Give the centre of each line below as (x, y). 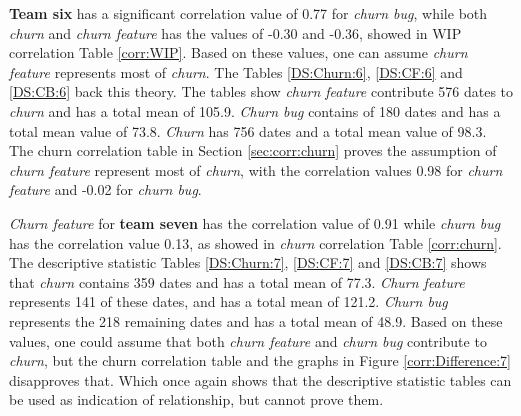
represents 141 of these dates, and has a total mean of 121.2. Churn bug (228, 301)
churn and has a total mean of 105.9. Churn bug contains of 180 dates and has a (255, 110)
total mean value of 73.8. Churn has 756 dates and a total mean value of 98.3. (248, 130)
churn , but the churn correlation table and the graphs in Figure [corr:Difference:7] (260, 360)
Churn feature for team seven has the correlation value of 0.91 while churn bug (255, 222)
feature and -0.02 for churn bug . (105, 189)
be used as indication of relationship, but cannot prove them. (196, 399)
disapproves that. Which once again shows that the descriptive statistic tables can (260, 379)
